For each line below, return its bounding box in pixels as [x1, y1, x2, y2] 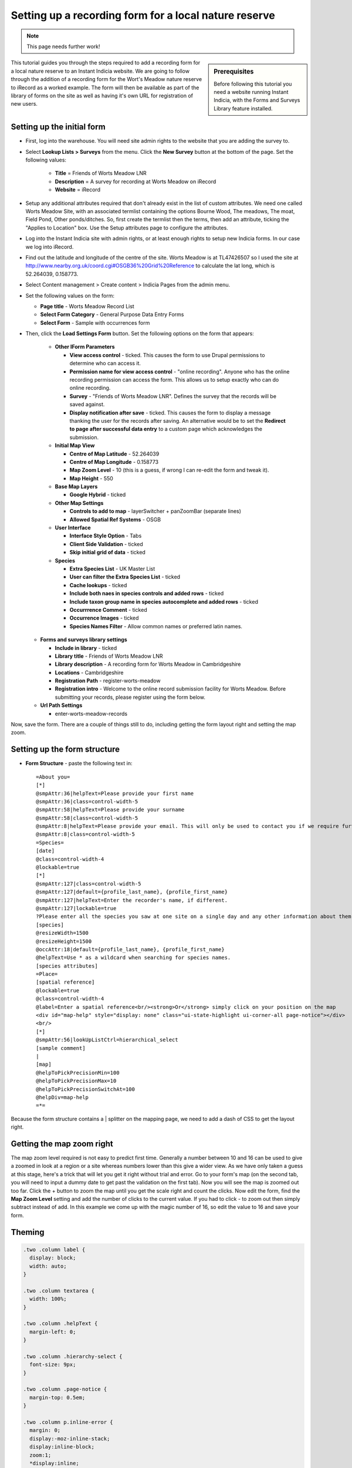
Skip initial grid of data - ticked [69, 549, 146, 556]
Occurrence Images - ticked [69, 614, 139, 622]
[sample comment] [36, 1045, 86, 1051]
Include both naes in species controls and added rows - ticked [69, 590, 224, 597]
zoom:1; [29, 1452, 52, 1459]
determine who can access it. [69, 360, 141, 367]
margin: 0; [29, 1427, 61, 1434]
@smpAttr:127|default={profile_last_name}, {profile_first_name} [36, 888, 228, 895]
